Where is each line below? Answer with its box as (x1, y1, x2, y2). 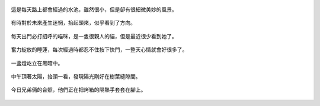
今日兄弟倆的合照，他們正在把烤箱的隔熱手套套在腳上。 (11, 86, 146, 94)
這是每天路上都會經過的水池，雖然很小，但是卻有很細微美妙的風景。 (11, 6, 177, 13)
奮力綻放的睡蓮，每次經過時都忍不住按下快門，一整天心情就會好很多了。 (11, 46, 188, 53)
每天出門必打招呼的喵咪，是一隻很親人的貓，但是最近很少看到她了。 (11, 32, 177, 39)
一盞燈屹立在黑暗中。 (11, 59, 63, 67)
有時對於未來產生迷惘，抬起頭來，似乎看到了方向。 (11, 19, 136, 26)
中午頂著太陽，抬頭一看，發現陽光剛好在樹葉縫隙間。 (11, 72, 141, 79)
